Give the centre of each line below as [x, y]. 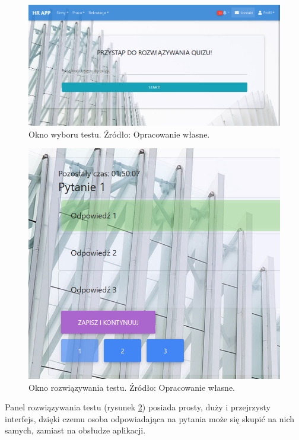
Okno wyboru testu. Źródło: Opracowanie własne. [119, 134]
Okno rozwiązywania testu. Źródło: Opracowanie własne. [132, 387]
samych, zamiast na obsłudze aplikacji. [75, 430]
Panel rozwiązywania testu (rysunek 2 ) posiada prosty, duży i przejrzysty [138, 407]
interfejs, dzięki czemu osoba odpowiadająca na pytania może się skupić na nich [149, 418]
